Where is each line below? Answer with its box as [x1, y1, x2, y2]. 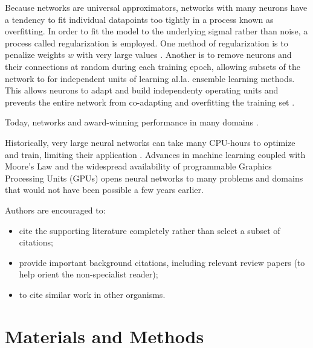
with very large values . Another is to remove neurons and [76, 48, 292, 61]
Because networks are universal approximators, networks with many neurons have [5, 1, 308, 13]
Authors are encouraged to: [5, 203, 106, 216]
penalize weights [5, 48, 65, 61]
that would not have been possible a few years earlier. [5, 183, 204, 196]
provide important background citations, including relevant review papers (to [19, 256, 305, 268]
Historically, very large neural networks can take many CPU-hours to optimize [5, 136, 295, 148]
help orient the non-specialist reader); [19, 268, 158, 280]
